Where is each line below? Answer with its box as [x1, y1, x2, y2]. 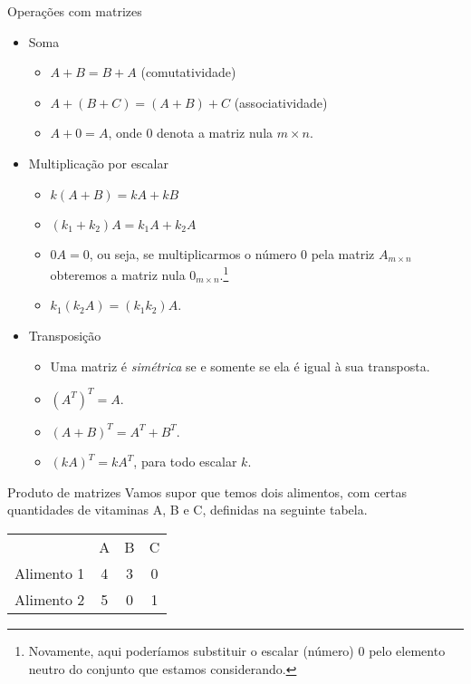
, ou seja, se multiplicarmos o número [89, 244, 297, 263]
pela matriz [311, 244, 375, 263]
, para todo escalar [133, 452, 237, 471]
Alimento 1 [14, 563, 85, 584]
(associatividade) [234, 92, 328, 111]
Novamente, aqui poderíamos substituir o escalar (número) [28, 641, 354, 660]
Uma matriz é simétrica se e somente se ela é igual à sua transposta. [50, 356, 430, 375]
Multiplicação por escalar [28, 153, 168, 172]
